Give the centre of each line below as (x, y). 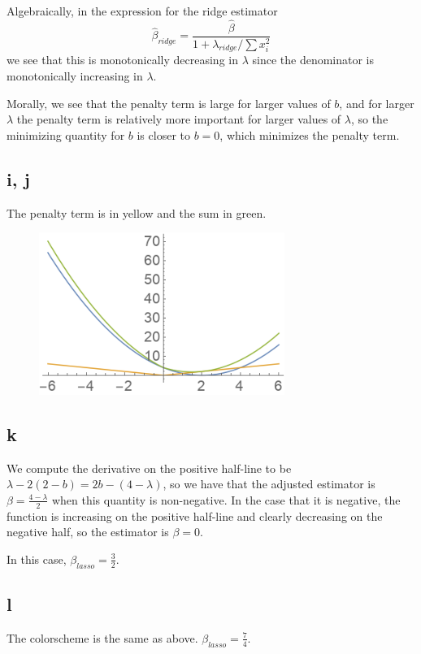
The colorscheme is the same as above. (102, 637)
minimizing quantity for (66, 134)
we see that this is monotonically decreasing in (122, 60)
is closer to (163, 134)
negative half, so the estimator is (88, 532)
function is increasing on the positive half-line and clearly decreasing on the (195, 515)
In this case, (37, 559)
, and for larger (377, 103)
